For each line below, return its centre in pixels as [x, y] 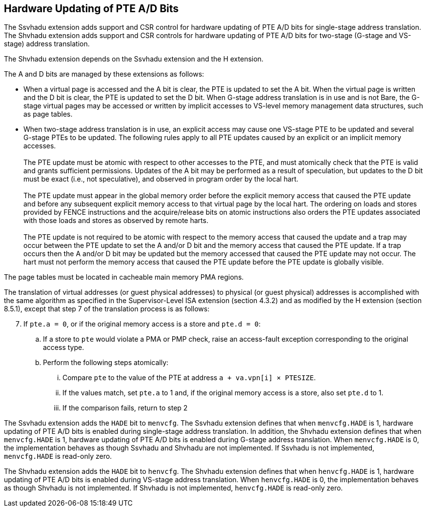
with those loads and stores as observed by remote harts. [116, 221]
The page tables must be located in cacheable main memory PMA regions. [124, 277]
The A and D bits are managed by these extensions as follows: [104, 74]
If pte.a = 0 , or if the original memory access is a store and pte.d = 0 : [142, 324]
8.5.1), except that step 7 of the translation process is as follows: [107, 309]
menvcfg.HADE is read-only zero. [58, 456]
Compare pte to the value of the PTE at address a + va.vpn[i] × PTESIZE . [189, 378]
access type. [64, 347]
